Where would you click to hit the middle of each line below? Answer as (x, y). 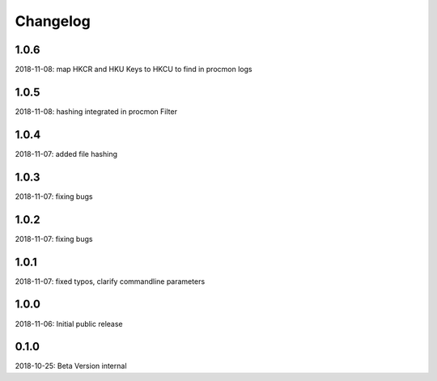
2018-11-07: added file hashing (66, 154)
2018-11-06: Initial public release (69, 324)
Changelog (53, 21)
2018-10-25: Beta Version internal (71, 366)
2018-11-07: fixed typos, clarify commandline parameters (110, 281)
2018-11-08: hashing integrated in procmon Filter (96, 111)
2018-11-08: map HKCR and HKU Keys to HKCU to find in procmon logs (134, 70)
